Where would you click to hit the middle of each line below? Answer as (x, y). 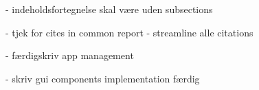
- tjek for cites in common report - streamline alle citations (129, 32)
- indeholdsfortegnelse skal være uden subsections (109, 9)
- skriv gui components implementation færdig (103, 78)
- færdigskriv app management (70, 55)
